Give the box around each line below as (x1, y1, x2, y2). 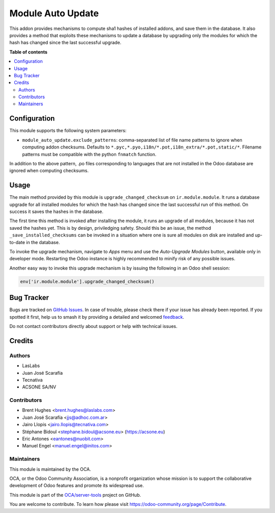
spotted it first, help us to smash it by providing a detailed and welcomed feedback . (9, 314, 184, 320)
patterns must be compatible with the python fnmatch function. (22, 151, 157, 157)
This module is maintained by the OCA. (9, 466, 91, 472)
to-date (9, 239, 25, 245)
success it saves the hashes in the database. (9, 208, 104, 215)
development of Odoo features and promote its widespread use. (9, 482, 144, 489)
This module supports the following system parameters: (9, 128, 127, 134)
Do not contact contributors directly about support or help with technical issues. (9, 323, 178, 329)
